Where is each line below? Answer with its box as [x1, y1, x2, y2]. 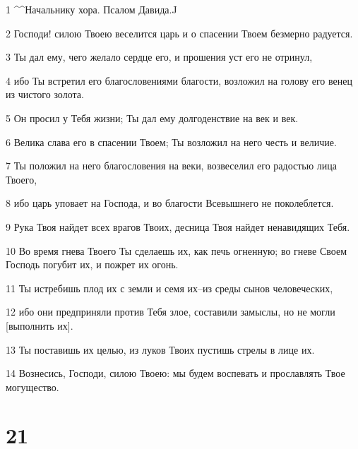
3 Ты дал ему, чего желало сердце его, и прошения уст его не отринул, [6, 49, 313, 64]
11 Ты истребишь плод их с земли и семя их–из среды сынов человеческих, [6, 280, 333, 295]
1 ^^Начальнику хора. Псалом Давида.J [6, 2, 177, 16]
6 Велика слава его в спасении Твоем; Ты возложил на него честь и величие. [6, 134, 337, 149]
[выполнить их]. [6, 318, 73, 333]
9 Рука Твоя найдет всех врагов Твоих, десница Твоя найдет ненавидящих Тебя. [6, 219, 350, 234]
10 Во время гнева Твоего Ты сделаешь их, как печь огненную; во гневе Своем [6, 243, 347, 258]
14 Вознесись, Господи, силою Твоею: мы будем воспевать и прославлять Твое [6, 366, 345, 381]
